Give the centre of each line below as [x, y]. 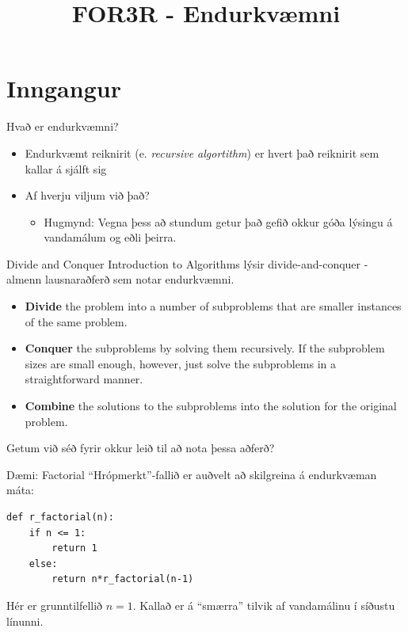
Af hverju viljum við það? [87, 195]
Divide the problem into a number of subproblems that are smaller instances [213, 306]
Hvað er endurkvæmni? [63, 126]
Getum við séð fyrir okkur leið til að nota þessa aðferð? [141, 448]
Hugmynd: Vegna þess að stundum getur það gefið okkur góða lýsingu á [218, 221]
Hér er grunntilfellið [55, 605]
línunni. [25, 621]
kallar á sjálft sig [66, 168]
